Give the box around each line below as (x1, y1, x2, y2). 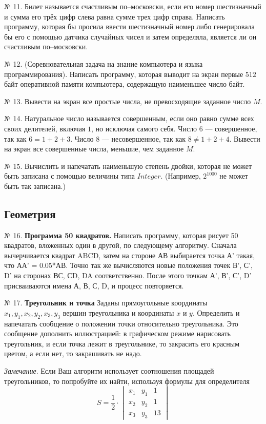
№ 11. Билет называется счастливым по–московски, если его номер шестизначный (4, 1, 261, 11)
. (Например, (160, 170, 201, 181)
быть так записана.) (4, 180, 66, 191)
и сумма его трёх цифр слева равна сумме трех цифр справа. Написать (4, 11, 225, 22)
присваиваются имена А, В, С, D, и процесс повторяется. (4, 280, 184, 291)
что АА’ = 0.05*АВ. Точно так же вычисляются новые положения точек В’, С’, (4, 260, 253, 271)
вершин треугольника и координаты (63, 307, 174, 318)
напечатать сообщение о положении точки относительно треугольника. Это (4, 318, 238, 329)
